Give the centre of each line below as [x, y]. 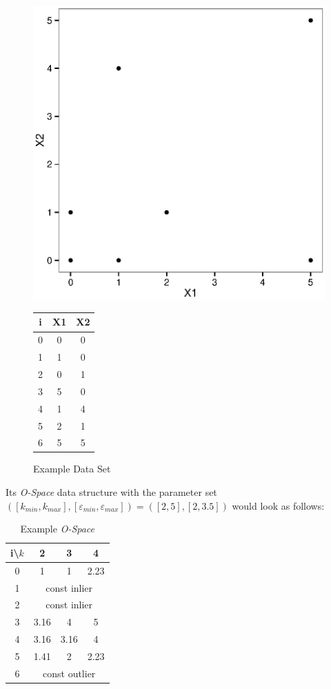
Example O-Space [58, 529]
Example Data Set [72, 469]
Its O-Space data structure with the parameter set [111, 492]
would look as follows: [278, 505]
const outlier [69, 673]
